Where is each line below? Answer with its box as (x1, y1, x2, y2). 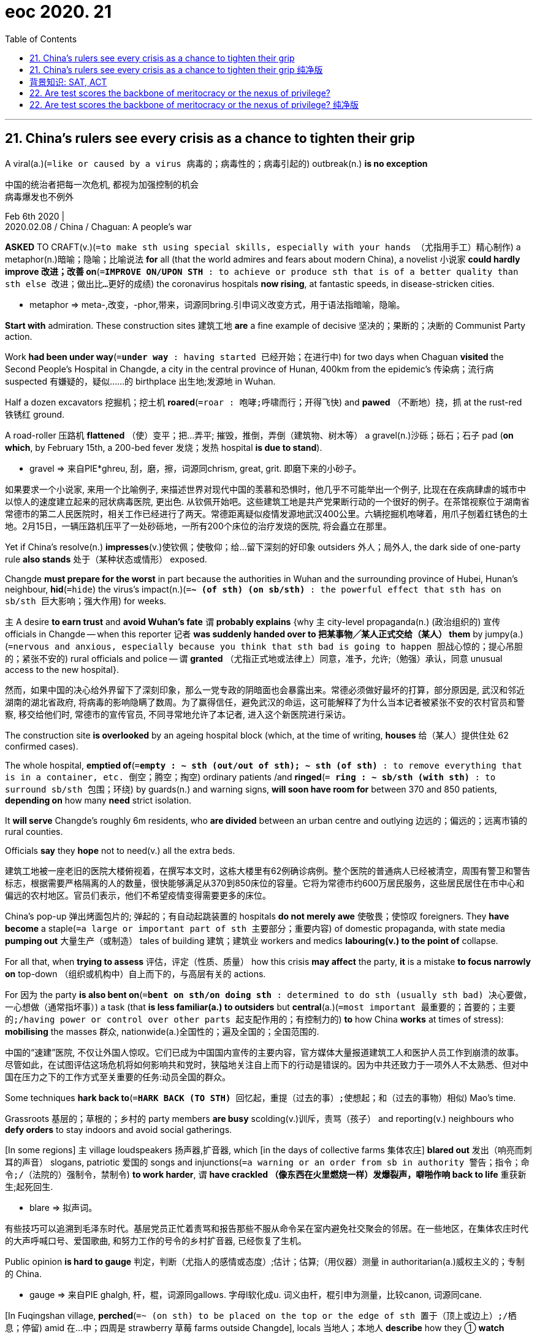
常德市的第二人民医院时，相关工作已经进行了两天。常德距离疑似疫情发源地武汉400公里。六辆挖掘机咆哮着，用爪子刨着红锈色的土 (5, 508, 528, 519)
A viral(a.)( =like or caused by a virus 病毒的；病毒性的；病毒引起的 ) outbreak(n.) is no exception (5, 158, 428, 169)
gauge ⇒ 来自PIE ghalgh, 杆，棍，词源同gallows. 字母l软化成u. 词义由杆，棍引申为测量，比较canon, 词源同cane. (29, 1289, 482, 1300)
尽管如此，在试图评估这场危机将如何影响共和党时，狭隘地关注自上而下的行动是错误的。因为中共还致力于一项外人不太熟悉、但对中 (5, 1059, 528, 1070)
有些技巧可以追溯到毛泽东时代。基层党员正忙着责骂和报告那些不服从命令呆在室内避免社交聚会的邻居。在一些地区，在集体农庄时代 (5, 1223, 528, 1234)
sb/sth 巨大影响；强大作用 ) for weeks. (5, 595, 167, 606)
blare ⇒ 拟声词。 (29, 1202, 97, 1213)
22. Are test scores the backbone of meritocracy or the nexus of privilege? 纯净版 (29, 99, 359, 110)
